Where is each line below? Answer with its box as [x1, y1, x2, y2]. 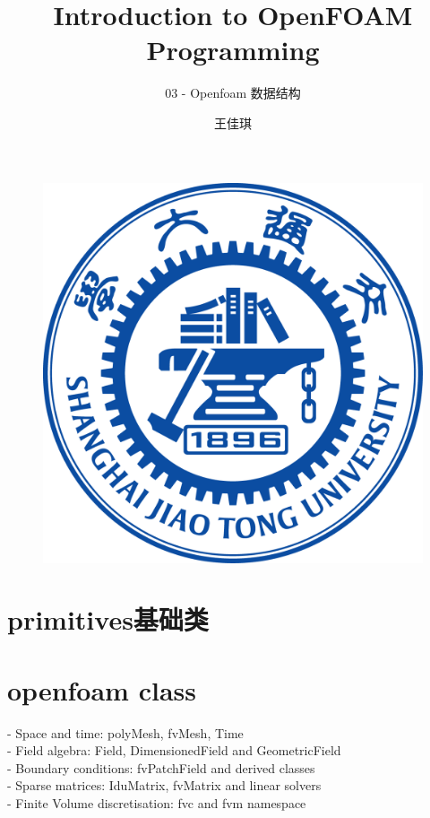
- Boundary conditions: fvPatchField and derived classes [7, 758, 315, 777]
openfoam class [7, 671, 196, 708]
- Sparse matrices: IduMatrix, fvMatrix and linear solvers [7, 776, 322, 795]
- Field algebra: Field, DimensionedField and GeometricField [7, 741, 341, 760]
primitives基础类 [7, 601, 209, 638]
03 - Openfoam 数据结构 [165, 83, 301, 102]
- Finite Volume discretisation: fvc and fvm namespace [7, 793, 306, 812]
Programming [146, 31, 320, 68]
